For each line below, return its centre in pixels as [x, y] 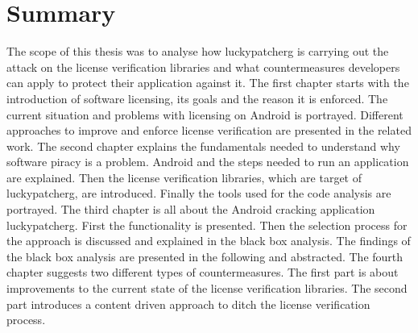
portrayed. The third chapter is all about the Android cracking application [191, 209]
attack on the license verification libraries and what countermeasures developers [203, 67]
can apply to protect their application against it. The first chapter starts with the [208, 83]
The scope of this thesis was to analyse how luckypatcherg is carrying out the [198, 51]
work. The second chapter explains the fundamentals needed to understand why [203, 146]
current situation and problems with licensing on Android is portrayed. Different [205, 114]
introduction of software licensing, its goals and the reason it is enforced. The [197, 98]
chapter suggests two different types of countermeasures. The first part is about [203, 272]
